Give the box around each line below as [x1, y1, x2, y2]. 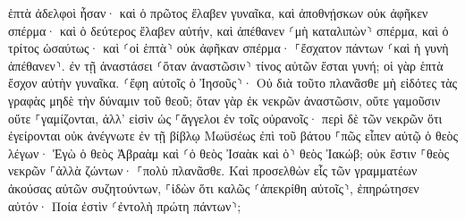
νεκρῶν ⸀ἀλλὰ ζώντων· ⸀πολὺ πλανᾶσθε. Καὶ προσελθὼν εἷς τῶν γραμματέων [8, 161, 418, 180]
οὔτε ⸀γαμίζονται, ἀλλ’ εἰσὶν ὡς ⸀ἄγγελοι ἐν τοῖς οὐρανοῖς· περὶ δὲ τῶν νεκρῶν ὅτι [8, 108, 443, 127]
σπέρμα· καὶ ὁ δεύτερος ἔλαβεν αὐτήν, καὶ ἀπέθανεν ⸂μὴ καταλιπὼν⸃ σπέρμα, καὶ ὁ [8, 21, 449, 39]
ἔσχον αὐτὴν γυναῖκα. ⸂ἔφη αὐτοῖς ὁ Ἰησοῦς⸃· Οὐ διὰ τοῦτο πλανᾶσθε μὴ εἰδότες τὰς [8, 73, 458, 92]
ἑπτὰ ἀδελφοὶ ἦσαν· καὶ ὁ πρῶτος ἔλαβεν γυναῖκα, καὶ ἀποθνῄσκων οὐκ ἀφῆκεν [8, 4, 428, 21]
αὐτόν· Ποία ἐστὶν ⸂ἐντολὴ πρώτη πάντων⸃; [8, 196, 241, 215]
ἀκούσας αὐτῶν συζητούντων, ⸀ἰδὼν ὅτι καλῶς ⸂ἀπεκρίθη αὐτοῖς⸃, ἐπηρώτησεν [8, 178, 419, 197]
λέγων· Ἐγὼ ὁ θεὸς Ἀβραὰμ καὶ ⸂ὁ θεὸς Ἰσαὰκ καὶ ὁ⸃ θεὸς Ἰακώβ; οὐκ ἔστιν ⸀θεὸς [8, 143, 450, 162]
